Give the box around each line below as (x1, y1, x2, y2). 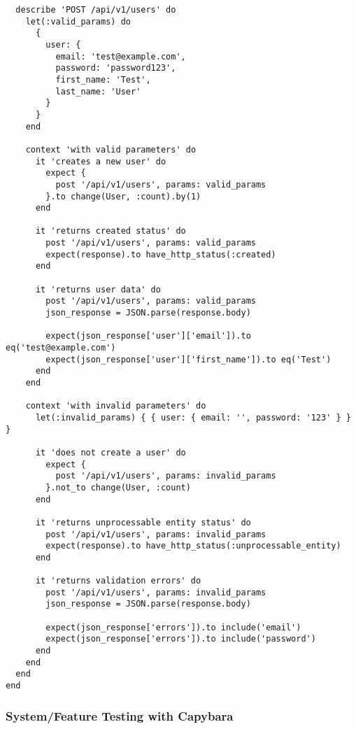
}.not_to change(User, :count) (45, 482, 191, 493)
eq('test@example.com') (6, 343, 116, 353)
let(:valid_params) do (25, 16, 131, 27)
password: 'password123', (55, 63, 176, 73)
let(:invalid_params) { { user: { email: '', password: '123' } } (35, 412, 351, 423)
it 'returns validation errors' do (35, 576, 201, 586)
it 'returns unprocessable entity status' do (35, 517, 251, 528)
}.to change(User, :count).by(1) (45, 191, 201, 201)
